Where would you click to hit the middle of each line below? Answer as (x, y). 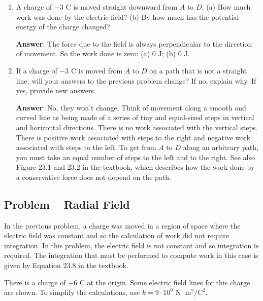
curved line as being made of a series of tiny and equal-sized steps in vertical (135, 117)
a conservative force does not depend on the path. (93, 177)
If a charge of (37, 70)
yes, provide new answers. (56, 90)
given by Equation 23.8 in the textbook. (66, 265)
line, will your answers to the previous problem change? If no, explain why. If (136, 80)
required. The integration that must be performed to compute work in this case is (131, 255)
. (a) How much (226, 7)
